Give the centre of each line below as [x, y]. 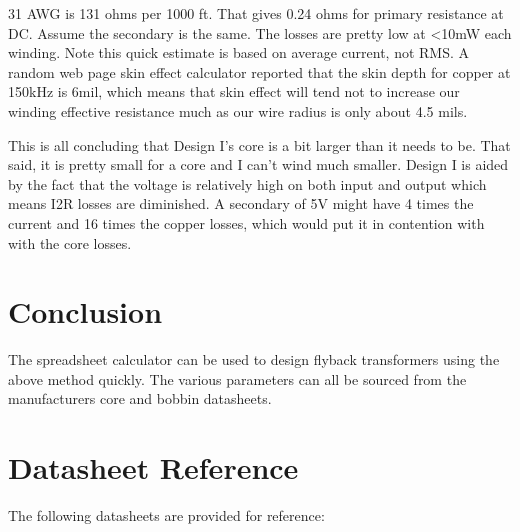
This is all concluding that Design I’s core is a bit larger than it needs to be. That [259, 144]
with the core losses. [70, 242]
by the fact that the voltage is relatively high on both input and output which [247, 183]
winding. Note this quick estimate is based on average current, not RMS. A [239, 52]
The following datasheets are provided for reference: [166, 515]
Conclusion [85, 311]
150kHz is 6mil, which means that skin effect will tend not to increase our [234, 91]
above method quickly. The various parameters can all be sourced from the [237, 378]
